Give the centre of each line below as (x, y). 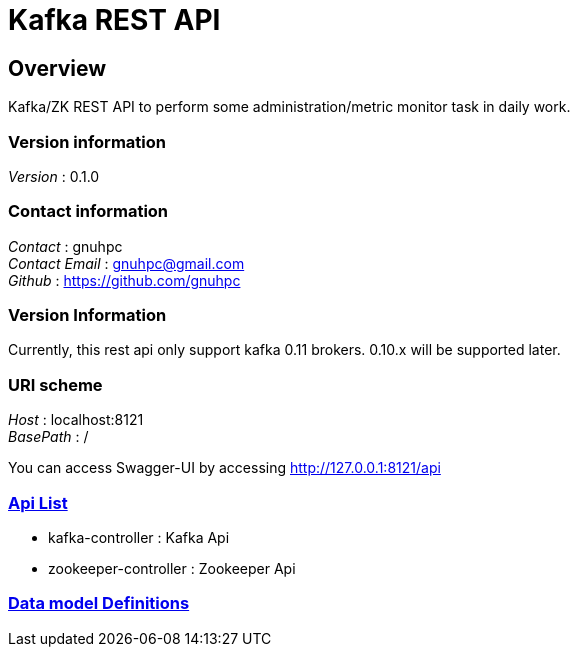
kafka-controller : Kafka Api (139, 537)
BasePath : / (48, 437)
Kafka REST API (114, 20)
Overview (57, 68)
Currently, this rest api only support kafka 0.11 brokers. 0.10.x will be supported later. (284, 350)
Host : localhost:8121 (76, 420)
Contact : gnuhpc (65, 246)
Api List (38, 502)
